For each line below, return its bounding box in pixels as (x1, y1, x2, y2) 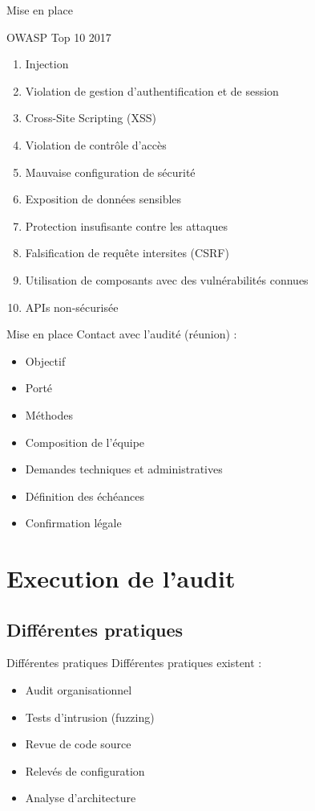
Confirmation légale (25, 514, 122, 531)
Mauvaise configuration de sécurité (25, 163, 196, 180)
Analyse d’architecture (25, 789, 136, 806)
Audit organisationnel (25, 682, 132, 698)
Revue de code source (25, 735, 131, 752)
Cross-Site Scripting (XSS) (25, 109, 156, 126)
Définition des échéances (25, 487, 144, 504)
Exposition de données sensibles (25, 190, 182, 207)
